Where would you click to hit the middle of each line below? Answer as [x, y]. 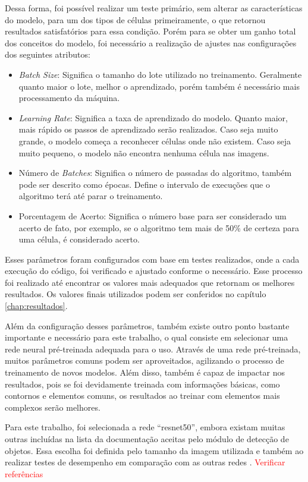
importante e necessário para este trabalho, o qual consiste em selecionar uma [147, 337]
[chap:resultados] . [36, 306]
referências [24, 473]
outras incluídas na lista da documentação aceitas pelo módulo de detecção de [147, 439]
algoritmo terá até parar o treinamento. [91, 196]
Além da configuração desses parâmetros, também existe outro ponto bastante [147, 325]
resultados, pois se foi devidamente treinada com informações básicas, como [142, 384]
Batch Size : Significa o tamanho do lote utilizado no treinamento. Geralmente [160, 74]
